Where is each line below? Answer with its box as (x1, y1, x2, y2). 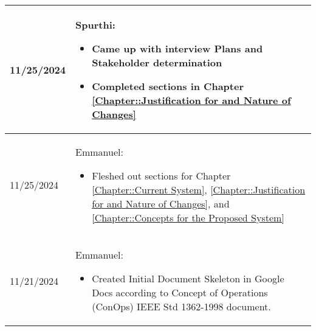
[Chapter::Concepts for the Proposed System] (92, 211, 284, 225)
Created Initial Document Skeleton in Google (92, 271, 284, 285)
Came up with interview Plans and (92, 41, 263, 55)
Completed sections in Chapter (92, 79, 244, 93)
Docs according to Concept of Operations (92, 285, 268, 299)
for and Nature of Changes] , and (92, 197, 230, 211)
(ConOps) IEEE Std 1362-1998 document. (92, 299, 271, 313)
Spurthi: (75, 18, 115, 32)
